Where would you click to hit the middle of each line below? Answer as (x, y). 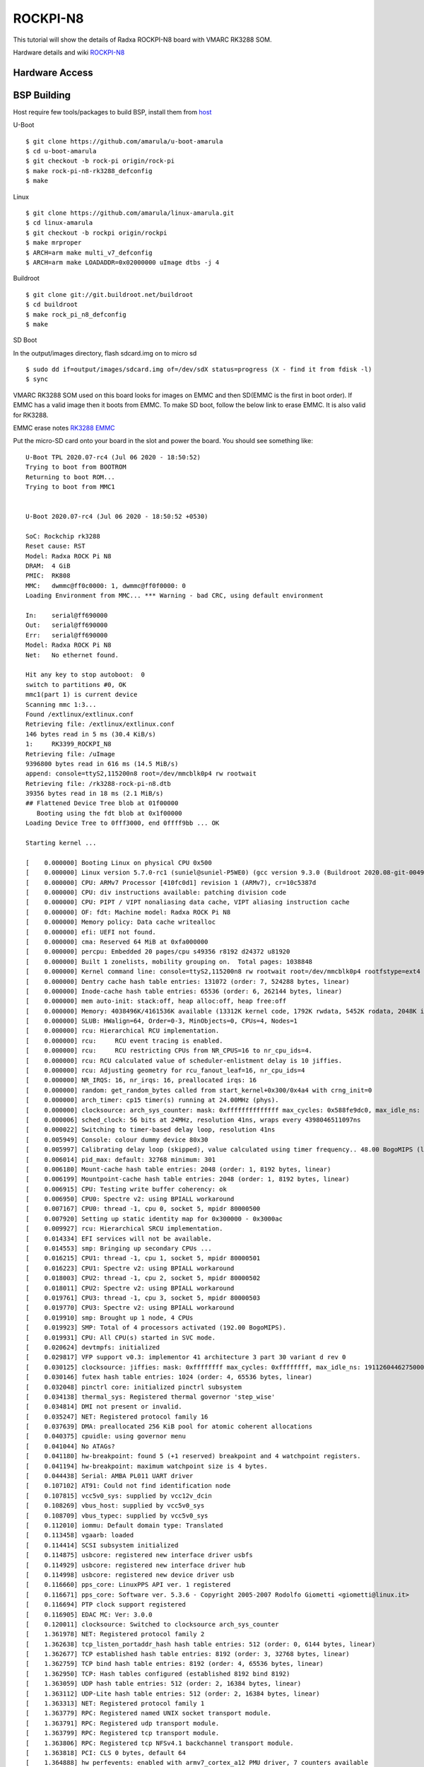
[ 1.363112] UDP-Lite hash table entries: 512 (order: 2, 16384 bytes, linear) (173, 1693)
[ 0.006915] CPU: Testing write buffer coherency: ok (126, 1189)
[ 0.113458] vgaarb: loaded (80, 1535)
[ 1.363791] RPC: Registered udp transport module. (123, 1723)
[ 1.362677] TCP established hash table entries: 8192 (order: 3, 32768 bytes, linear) (188, 1654)
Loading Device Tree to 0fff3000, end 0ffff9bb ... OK (123, 823)
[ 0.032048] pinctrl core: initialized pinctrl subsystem (134, 1387)
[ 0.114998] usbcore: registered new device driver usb (130, 1575)
